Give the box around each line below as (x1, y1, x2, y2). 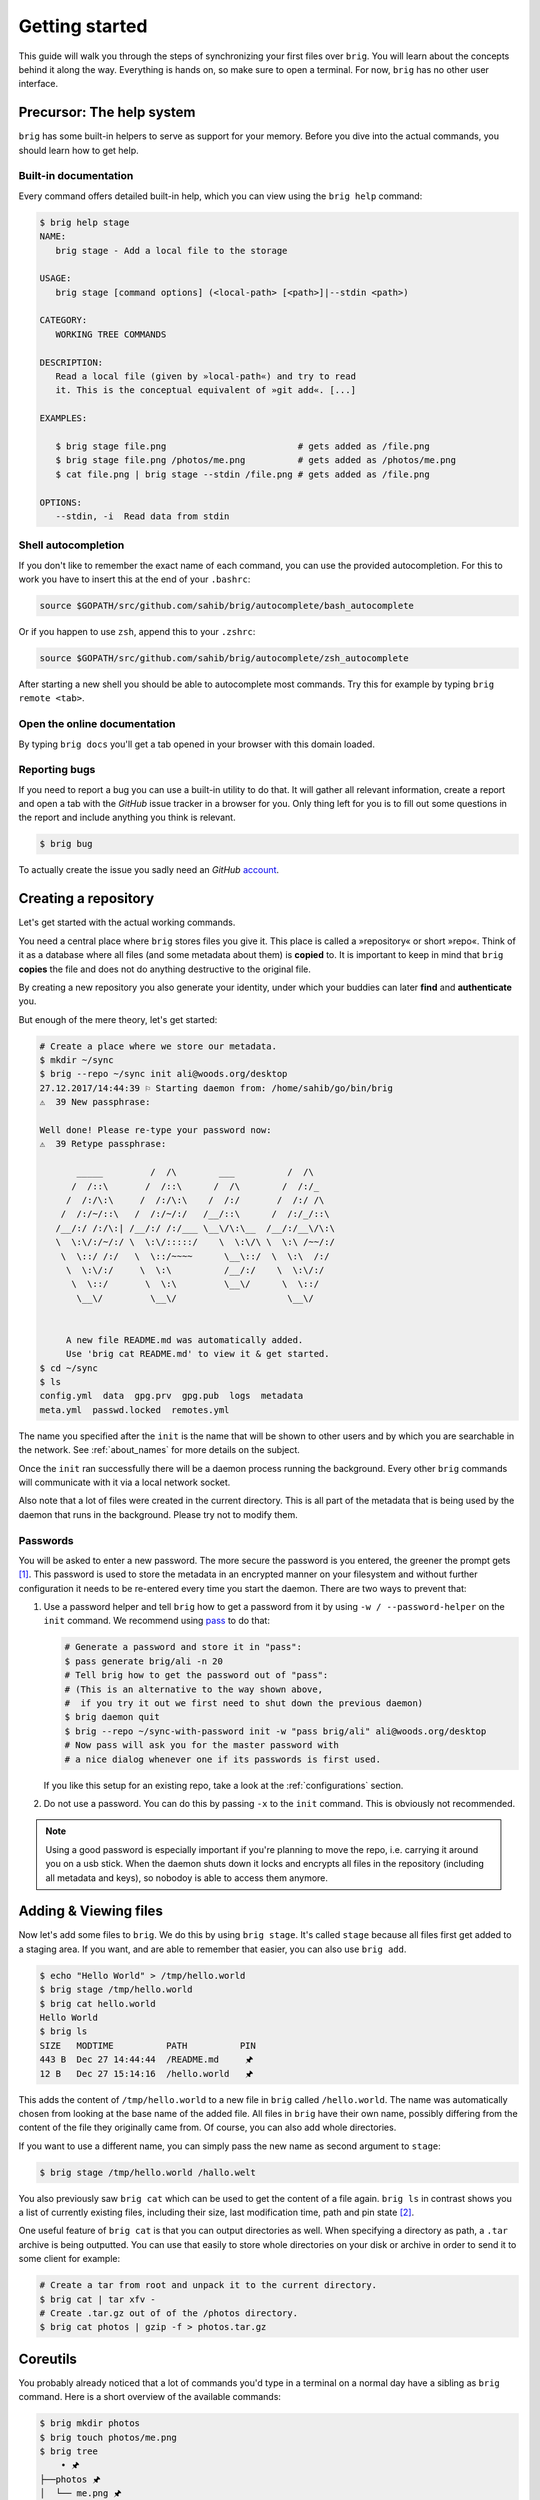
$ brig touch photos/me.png (39, 2431, 177, 2443)
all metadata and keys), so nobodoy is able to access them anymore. (45, 1871, 329, 1884)
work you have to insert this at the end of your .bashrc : (18, 573, 251, 585)
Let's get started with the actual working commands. (18, 916, 236, 929)
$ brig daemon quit (64, 1711, 160, 1723)
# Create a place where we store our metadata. (39, 1040, 277, 1052)
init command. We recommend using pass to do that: (43, 1615, 270, 1627)
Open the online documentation (18, 717, 176, 731)
